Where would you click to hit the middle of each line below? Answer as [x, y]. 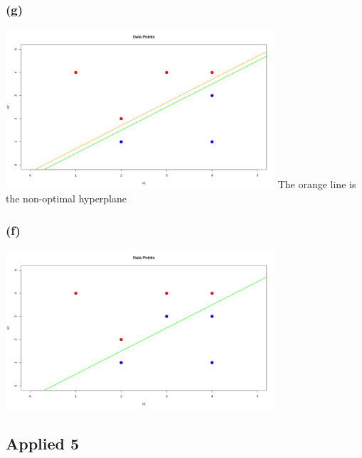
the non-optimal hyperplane [66, 198]
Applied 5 [43, 443]
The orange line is [317, 184]
